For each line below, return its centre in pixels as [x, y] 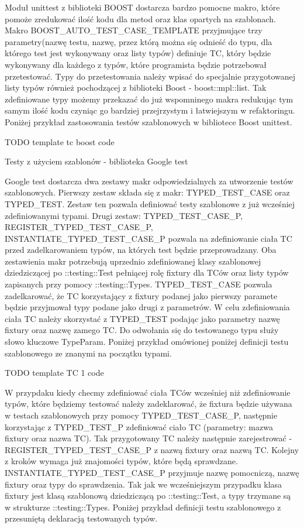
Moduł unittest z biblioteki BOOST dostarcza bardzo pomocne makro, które [142, 7]
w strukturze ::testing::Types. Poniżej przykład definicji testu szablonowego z [143, 507]
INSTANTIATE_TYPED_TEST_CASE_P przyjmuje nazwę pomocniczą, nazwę [152, 472]
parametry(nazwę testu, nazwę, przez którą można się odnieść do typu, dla [139, 41]
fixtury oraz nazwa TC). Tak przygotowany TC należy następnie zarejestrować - [148, 438]
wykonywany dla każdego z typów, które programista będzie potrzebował [136, 64]
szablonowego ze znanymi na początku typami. [88, 353]
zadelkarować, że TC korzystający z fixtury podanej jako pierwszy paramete [141, 295]
